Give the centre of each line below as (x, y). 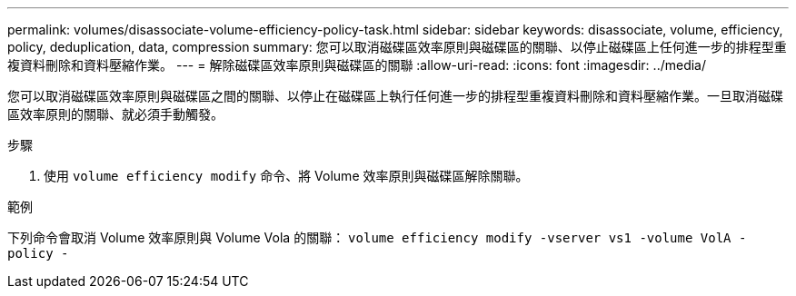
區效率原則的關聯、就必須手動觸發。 (115, 114)
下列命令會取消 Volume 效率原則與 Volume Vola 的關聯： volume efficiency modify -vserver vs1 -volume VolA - (377, 237)
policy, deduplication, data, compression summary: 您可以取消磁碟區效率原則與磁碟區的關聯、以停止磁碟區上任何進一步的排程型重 (397, 47)
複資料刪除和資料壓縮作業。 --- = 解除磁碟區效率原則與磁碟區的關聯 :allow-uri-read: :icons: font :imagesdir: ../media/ (357, 65)
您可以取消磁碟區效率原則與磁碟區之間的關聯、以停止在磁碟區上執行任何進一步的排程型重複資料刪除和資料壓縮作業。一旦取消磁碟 (395, 96)
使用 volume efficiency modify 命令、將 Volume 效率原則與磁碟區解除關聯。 (286, 176)
